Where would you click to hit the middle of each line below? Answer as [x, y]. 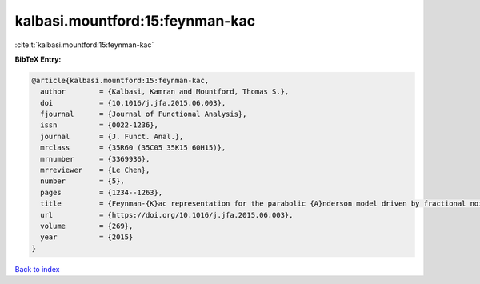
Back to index [37, 269]
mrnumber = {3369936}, [95, 159]
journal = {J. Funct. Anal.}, [112, 136]
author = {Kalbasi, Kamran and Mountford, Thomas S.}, [165, 92]
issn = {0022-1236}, [100, 125]
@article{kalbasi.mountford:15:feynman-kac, [120, 80]
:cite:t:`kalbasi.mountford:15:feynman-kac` [84, 45]
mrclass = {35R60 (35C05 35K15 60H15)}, [133, 148]
